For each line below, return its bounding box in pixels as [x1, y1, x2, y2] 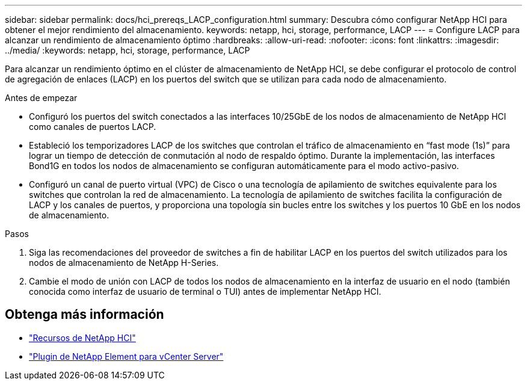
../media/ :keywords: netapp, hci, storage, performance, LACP [5, 45, 250, 55]
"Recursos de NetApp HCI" [29, 332, 136, 343]
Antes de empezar [5, 93, 78, 103]
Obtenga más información [5, 307, 164, 322]
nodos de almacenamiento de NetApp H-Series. [29, 257, 219, 268]
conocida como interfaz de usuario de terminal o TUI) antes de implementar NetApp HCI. [29, 286, 381, 297]
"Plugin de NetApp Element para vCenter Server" [29, 351, 224, 362]
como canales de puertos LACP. [29, 122, 156, 132]
